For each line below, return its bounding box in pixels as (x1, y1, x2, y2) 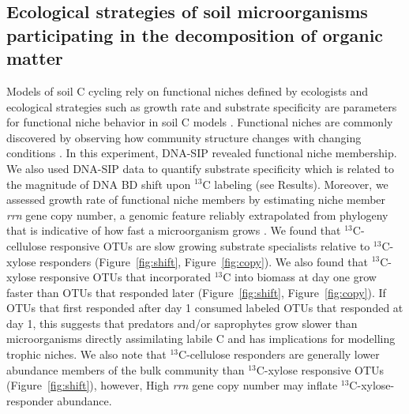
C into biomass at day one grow (223, 269, 377, 285)
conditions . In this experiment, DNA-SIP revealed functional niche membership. (6, 145, 397, 161)
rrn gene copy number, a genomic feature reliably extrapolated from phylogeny (6, 206, 388, 223)
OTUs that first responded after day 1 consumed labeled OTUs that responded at (6, 299, 403, 316)
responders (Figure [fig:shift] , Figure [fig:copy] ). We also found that (39, 253, 368, 269)
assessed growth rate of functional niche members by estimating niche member (6, 191, 386, 208)
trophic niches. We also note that (6, 346, 167, 363)
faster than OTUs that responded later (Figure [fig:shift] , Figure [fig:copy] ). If (6, 284, 386, 300)
